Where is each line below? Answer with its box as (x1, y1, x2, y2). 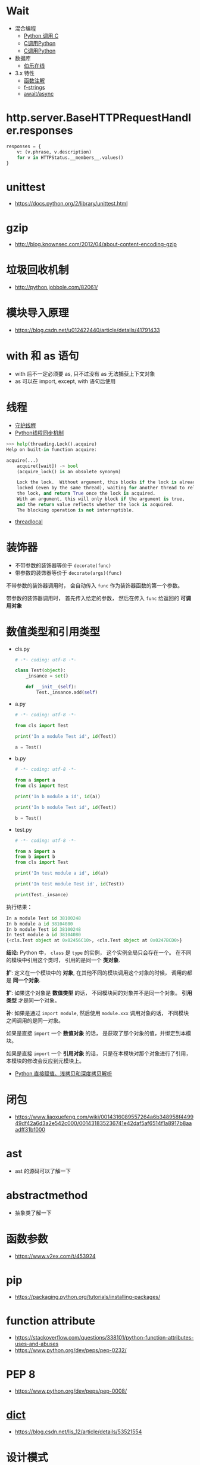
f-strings (23, 84, 45, 91)
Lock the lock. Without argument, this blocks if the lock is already (17, 479, 198, 485)
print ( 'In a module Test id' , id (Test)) (14, 733, 117, 739)
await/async (23, 90, 54, 97)
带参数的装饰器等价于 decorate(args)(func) (14, 569, 122, 576)
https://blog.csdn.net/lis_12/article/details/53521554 (14, 1428, 142, 1435)
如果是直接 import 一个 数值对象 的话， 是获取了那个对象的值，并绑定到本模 (6, 1029, 192, 1037)
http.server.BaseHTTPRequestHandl (6, 111, 192, 125)
